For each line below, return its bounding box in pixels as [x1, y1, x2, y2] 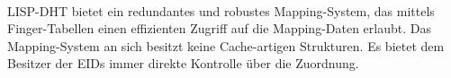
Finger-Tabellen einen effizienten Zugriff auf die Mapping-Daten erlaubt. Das [7, 19, 431, 38]
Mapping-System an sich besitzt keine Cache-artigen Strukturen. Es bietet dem [7, 36, 445, 55]
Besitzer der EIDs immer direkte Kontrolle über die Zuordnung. [7, 54, 359, 73]
